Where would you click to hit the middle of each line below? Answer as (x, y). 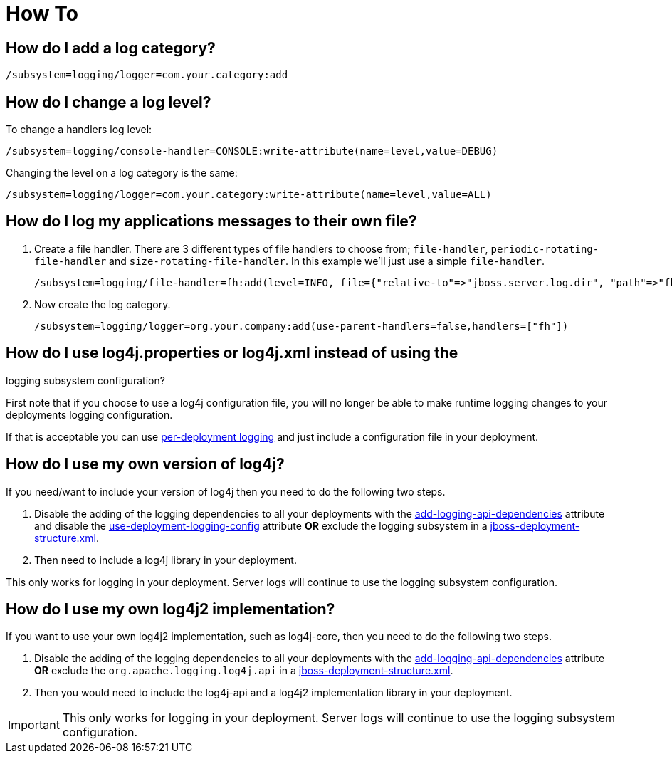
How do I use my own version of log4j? (145, 464)
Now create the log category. (103, 304)
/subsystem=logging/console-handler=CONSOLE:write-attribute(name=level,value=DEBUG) (252, 151)
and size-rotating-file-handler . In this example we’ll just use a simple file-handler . (327, 261)
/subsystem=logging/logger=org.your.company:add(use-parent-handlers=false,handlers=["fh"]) (301, 326)
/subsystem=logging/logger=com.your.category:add (147, 75)
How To (42, 14)
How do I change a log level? (109, 102)
